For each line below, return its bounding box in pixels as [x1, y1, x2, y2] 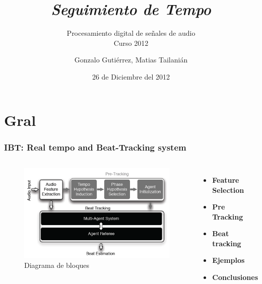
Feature [212, 174, 239, 185]
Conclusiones [212, 272, 258, 282]
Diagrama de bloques [24, 259, 90, 270]
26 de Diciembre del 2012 [92, 71, 170, 82]
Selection [212, 184, 244, 195]
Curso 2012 [113, 37, 149, 48]
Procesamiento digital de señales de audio [67, 28, 195, 38]
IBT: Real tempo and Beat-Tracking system [4, 140, 186, 153]
